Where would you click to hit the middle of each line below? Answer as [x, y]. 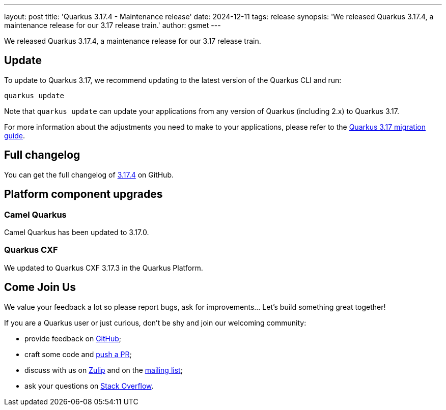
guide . [15, 135]
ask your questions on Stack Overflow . [89, 386]
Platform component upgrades [83, 194]
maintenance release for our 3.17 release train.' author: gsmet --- [113, 25]
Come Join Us [40, 287]
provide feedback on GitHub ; [73, 338]
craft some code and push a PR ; [78, 354]
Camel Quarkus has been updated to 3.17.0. [77, 232]
